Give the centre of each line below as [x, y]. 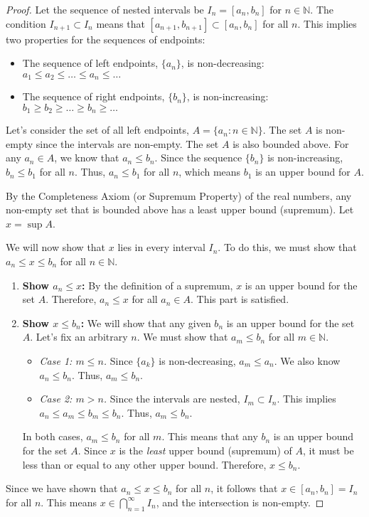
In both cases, [53, 436]
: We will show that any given [146, 323]
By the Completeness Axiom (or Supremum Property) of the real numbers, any [179, 195]
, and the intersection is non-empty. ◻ [240, 502]
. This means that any [210, 436]
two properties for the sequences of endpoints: [106, 39]
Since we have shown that [62, 488]
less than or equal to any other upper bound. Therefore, [144, 464]
